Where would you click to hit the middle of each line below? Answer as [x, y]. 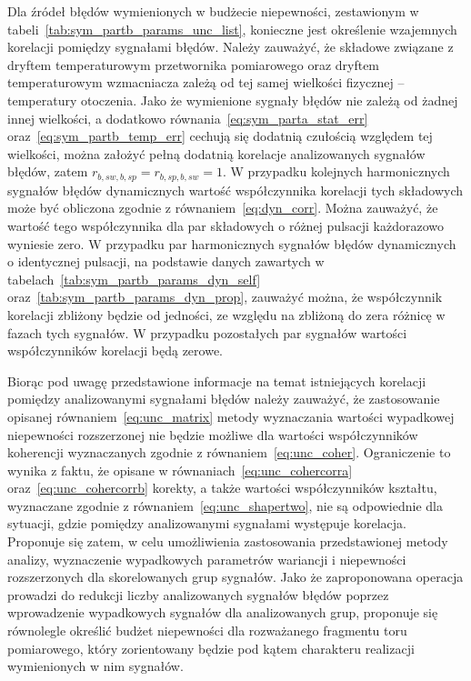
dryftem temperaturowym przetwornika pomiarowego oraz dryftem [194, 64]
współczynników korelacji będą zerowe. [115, 351]
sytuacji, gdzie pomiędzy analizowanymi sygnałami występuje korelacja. [207, 523]
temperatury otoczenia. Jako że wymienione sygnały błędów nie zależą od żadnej [233, 100]
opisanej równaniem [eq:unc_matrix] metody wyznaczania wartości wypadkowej [231, 416]
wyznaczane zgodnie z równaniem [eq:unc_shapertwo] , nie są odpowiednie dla [225, 505]
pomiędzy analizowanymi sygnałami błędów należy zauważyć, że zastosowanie [224, 399]
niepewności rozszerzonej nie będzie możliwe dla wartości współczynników [213, 434]
